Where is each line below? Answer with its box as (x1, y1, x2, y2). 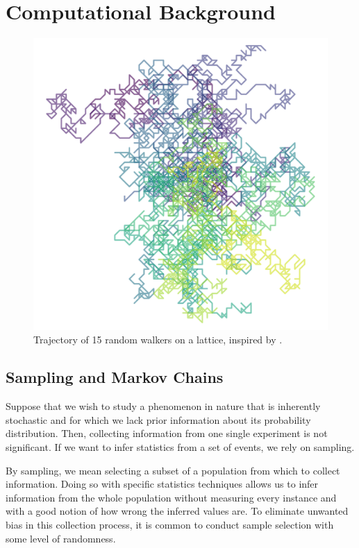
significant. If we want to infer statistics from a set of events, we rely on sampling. (6, 439, 355, 454)
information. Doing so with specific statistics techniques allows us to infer (6, 477, 319, 491)
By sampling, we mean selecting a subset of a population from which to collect (6, 463, 340, 477)
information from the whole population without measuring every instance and (6, 490, 337, 504)
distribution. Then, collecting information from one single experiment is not (6, 426, 328, 440)
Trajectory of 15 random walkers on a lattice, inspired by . (33, 332, 283, 347)
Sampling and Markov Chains (6, 366, 224, 388)
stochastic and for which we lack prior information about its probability (6, 412, 311, 427)
